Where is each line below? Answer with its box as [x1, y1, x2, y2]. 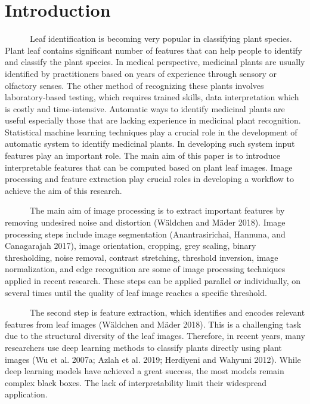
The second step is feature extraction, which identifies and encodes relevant [29, 306, 305, 319]
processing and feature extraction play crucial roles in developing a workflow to [5, 172, 294, 185]
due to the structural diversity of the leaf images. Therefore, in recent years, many [5, 329, 305, 342]
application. [5, 388, 48, 400]
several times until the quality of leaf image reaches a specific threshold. [5, 286, 267, 298]
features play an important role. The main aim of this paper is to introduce [5, 149, 281, 162]
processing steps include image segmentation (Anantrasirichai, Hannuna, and [5, 227, 286, 240]
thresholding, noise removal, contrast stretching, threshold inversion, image [5, 251, 278, 263]
